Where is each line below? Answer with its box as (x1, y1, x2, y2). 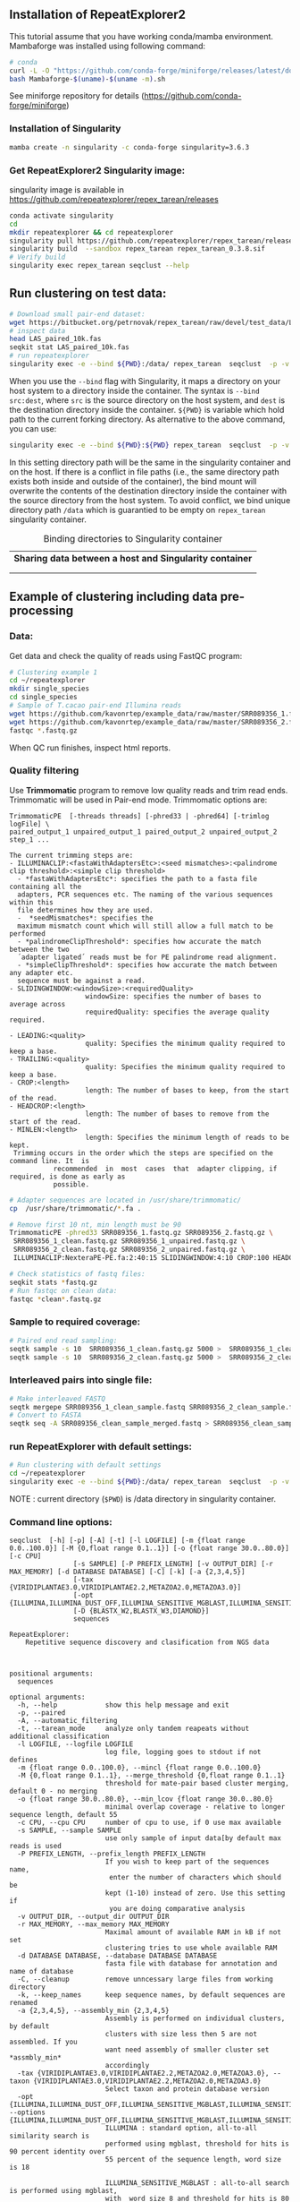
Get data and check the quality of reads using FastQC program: (9, 650, 243, 661)
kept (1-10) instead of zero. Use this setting (104, 1889, 286, 1898)
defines (9, 1755, 38, 1765)
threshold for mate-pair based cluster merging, (104, 1779, 290, 1788)
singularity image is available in (9, 184, 125, 195)
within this (9, 897, 54, 907)
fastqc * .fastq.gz (9, 725, 78, 735)
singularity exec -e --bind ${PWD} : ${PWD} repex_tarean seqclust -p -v (9, 441, 290, 450)
